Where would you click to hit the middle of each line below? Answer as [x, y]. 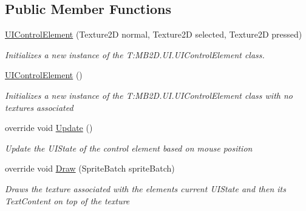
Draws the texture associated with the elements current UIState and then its [145, 188]
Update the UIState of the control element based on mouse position [129, 148]
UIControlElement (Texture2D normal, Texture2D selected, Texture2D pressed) [154, 34]
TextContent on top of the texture [67, 200]
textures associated [39, 107]
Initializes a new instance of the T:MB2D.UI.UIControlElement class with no [149, 95]
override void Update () [49, 128]
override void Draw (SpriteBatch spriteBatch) [90, 168]
